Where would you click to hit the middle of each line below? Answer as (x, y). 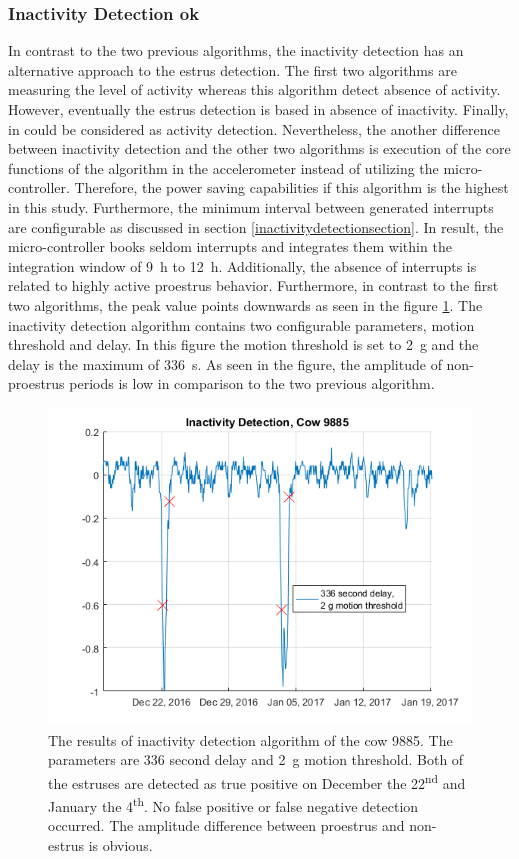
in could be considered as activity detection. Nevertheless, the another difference (254, 128)
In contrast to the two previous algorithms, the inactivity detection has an (236, 50)
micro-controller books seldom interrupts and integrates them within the (230, 246)
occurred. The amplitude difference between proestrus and (226, 825)
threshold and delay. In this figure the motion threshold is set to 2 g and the (243, 344)
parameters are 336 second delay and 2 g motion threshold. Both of (256, 759)
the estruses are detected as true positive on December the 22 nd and (257, 781)
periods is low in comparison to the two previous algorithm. (252, 383)
